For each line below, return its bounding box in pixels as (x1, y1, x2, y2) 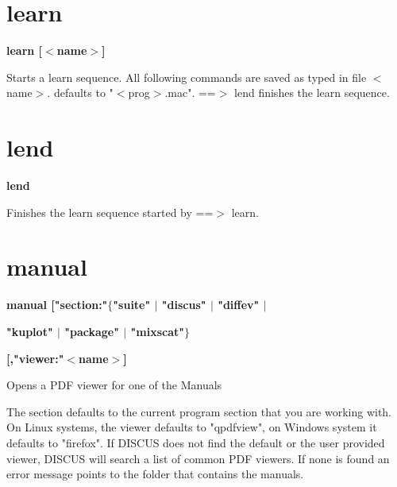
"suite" (113, 296, 151, 313)
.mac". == (164, 84, 216, 101)
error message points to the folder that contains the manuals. (6, 466, 304, 482)
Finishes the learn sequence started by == (6, 203, 214, 220)
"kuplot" (6, 323, 53, 339)
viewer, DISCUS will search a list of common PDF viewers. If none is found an (6, 450, 390, 466)
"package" (64, 323, 119, 339)
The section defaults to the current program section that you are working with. (6, 403, 392, 419)
